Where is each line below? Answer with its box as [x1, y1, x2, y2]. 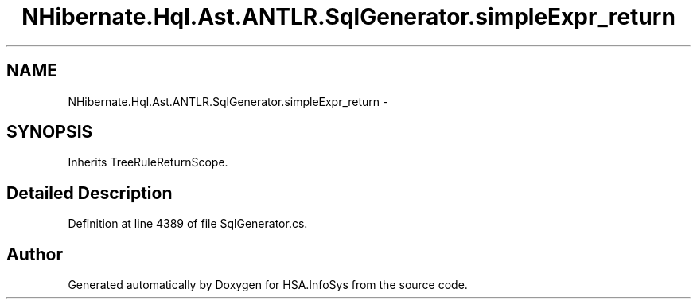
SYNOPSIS [6, 122, 93, 143]
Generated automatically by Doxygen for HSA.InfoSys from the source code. [68, 278, 468, 292]
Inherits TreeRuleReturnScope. [68, 155, 228, 170]
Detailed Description [6, 182, 173, 203]
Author [6, 244, 63, 264]
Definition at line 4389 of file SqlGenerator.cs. [68, 217, 308, 231]
